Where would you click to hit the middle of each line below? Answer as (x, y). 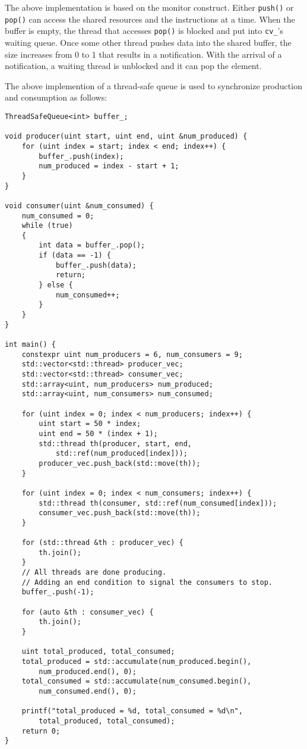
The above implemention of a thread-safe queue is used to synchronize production (153, 85)
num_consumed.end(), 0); (88, 691)
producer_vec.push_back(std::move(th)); (120, 463)
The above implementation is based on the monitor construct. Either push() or (149, 7)
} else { (56, 285)
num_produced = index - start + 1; (109, 166)
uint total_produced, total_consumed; (98, 652)
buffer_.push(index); (81, 156)
